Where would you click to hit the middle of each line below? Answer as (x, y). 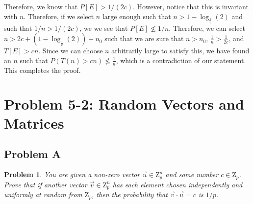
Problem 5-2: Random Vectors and (124, 103)
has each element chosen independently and (177, 184)
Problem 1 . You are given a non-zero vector (72, 174)
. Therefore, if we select (59, 16)
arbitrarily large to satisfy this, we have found (180, 51)
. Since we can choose (71, 51)
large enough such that (137, 16)
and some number (192, 174)
